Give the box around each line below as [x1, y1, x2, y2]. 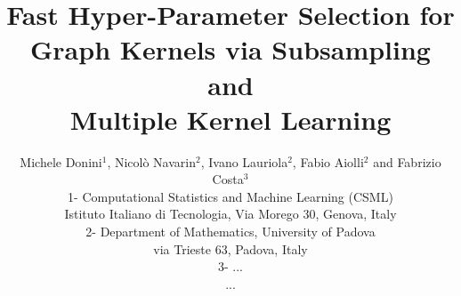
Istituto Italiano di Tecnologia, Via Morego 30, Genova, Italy [64, 204, 397, 223]
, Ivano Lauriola [200, 152, 288, 171]
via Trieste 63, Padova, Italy [153, 239, 308, 258]
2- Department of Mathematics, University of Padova [85, 222, 376, 241]
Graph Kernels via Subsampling [30, 31, 431, 68]
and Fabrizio [373, 152, 441, 171]
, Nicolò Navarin [107, 152, 197, 171]
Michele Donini [20, 152, 102, 171]
